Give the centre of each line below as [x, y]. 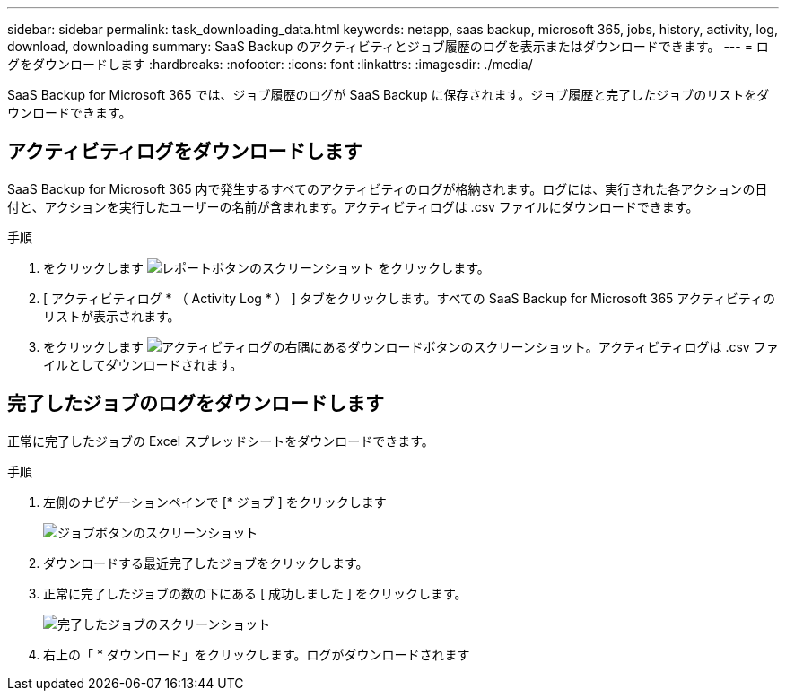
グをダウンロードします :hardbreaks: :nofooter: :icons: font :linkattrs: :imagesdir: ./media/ [270, 64]
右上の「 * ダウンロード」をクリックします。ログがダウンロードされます [257, 654]
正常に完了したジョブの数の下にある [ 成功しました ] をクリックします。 [255, 593]
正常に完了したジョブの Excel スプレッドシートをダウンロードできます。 [221, 441]
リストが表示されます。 [112, 316]
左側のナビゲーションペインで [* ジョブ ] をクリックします [215, 502]
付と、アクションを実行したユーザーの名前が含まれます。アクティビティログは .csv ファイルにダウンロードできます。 [353, 206]
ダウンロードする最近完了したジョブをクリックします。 [206, 563]
